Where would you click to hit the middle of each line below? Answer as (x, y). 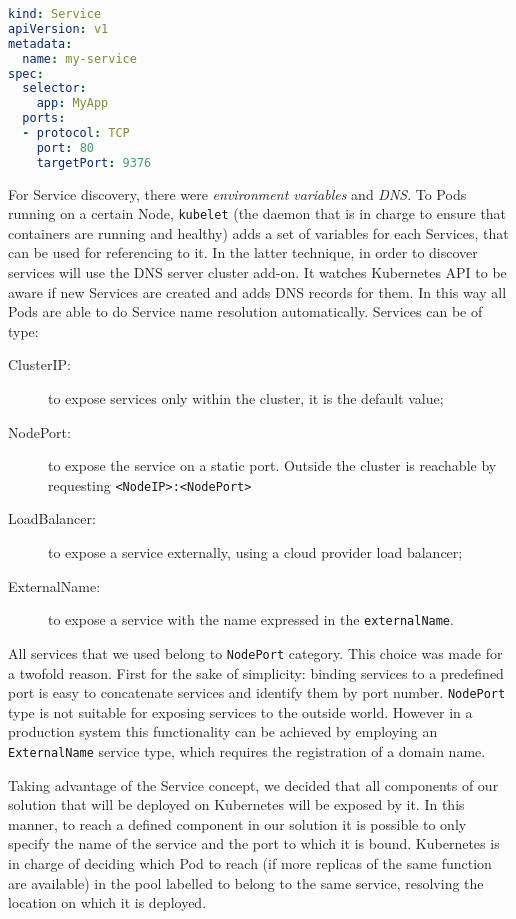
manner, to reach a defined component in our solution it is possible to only (237, 823)
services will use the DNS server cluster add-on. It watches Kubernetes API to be (257, 272)
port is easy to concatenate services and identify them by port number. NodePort (257, 692)
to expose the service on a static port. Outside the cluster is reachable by (272, 465)
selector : (54, 88)
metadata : (40, 43)
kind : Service (55, 14)
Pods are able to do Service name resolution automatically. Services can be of (245, 311)
